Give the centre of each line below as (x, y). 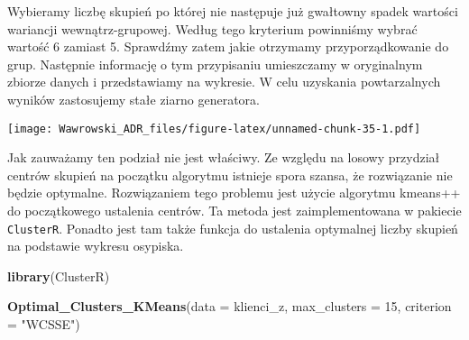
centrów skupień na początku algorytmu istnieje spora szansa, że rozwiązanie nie (230, 175)
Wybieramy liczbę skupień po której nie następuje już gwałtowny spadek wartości (233, 11)
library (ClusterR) (59, 276)
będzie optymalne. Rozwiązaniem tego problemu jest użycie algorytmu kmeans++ (234, 193)
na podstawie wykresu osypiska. (96, 246)
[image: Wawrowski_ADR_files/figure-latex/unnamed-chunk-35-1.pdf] (214, 129)
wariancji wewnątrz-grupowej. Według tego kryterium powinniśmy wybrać (212, 28)
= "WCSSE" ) (44, 324)
